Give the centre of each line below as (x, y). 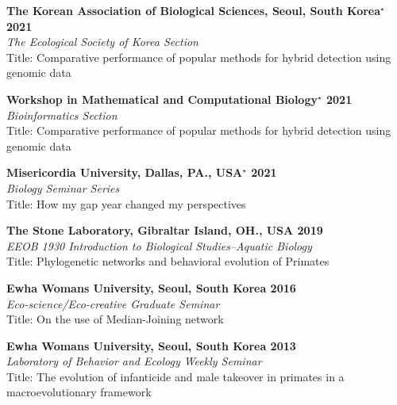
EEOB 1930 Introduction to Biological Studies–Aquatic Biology (159, 245)
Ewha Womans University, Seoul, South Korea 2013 (151, 345)
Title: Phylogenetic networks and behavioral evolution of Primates (168, 261)
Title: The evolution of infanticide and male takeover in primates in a (175, 376)
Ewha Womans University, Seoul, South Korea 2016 (151, 287)
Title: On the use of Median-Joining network (115, 319)
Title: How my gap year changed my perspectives (126, 203)
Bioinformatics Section (62, 115)
